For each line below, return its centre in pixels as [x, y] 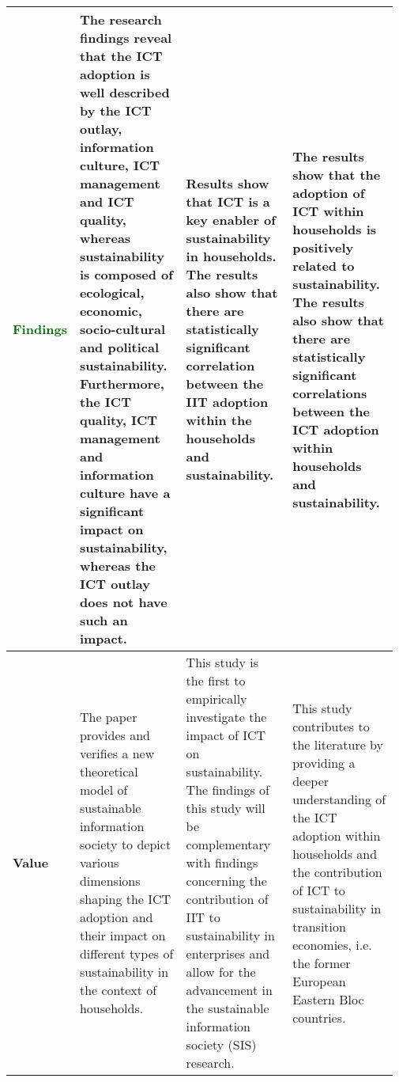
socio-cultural [122, 329]
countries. [319, 1017]
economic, [111, 311]
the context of [118, 990]
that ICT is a [228, 201]
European [319, 981]
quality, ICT [119, 420]
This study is [222, 662]
